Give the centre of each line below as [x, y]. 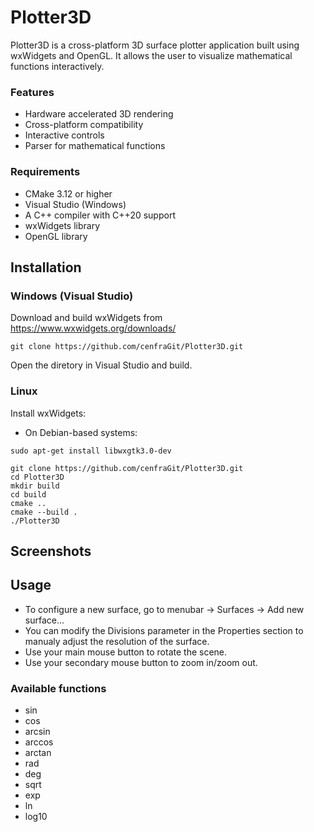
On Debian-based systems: [81, 432]
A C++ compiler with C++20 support [100, 215]
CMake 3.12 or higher [68, 193]
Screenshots [51, 551]
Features [32, 92]
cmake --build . [44, 512]
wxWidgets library [62, 225]
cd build [28, 494]
